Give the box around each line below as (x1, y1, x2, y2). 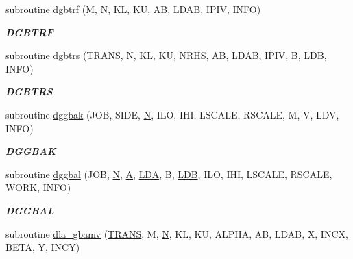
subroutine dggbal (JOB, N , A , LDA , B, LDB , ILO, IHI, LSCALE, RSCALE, (5, 166, 332, 181)
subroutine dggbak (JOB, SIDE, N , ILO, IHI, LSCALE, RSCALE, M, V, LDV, (5, 107, 339, 121)
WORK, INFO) (5, 180, 71, 195)
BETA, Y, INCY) (5, 240, 80, 254)
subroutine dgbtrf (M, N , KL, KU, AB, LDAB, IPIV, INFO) (5, 2, 261, 16)
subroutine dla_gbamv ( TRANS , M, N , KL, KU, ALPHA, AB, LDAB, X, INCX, (5, 226, 348, 241)
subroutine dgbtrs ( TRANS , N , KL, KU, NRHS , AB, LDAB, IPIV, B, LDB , (5, 48, 327, 62)
